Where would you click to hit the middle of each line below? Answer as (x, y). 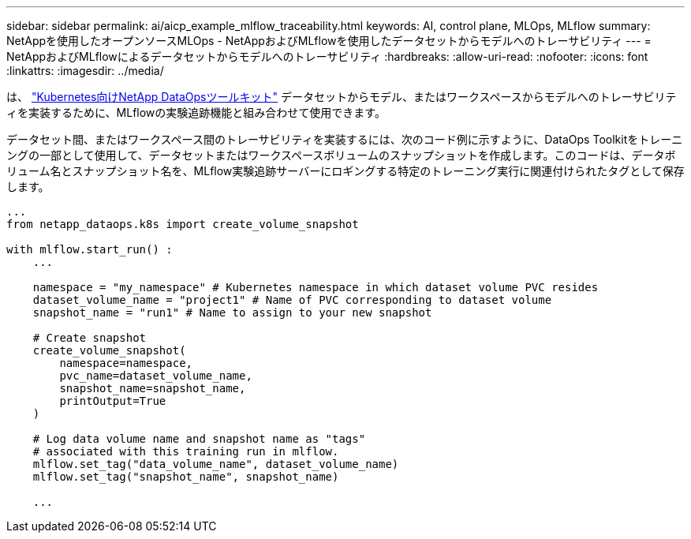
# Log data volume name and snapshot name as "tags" (199, 439)
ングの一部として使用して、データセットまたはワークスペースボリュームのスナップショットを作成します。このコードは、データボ (341, 155)
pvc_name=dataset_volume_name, (156, 376)
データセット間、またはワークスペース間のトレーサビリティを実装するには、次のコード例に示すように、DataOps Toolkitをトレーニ (345, 139)
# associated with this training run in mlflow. (186, 451)
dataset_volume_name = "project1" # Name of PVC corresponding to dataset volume (292, 300)
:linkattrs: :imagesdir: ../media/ (85, 71)
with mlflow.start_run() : (90, 249)
